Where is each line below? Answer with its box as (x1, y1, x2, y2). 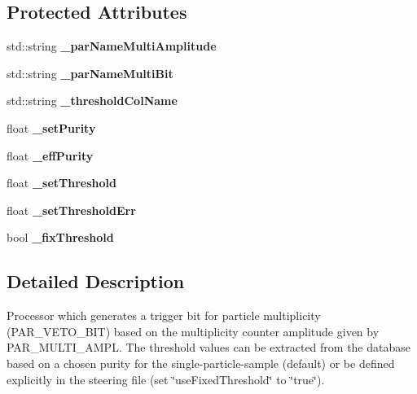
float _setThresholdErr (7, 201, 136, 218)
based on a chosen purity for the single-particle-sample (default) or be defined (7, 354, 395, 371)
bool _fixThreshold (7, 229, 114, 246)
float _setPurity (7, 119, 96, 136)
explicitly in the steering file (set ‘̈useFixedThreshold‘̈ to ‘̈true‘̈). (7, 370, 325, 387)
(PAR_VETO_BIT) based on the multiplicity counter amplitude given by (7, 322, 380, 339)
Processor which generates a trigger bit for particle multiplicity (7, 307, 321, 324)
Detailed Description (7, 269, 185, 294)
